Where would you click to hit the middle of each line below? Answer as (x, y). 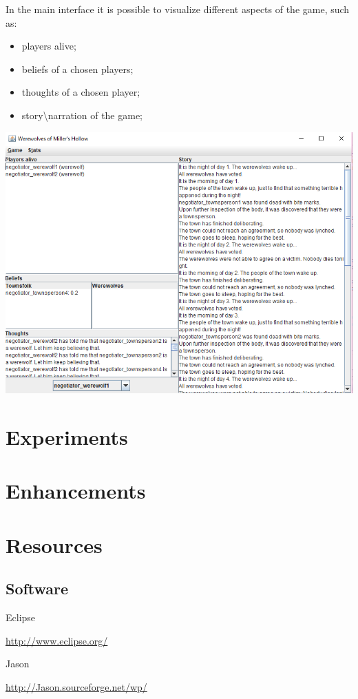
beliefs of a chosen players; (77, 69)
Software (37, 588)
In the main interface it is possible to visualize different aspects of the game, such (178, 9)
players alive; (49, 46)
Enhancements (76, 491)
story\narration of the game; (82, 115)
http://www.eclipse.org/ (57, 640)
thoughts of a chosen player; (81, 92)
